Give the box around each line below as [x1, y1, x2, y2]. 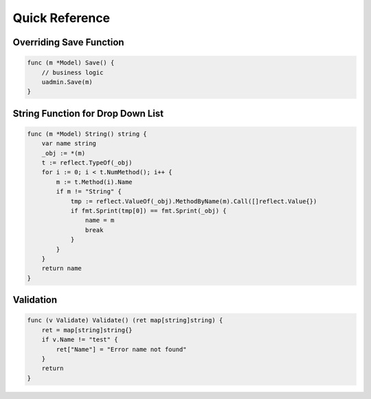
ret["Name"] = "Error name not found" [56, 345, 187, 353]
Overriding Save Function [12, 36, 124, 48]
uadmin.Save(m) [41, 78, 93, 86]
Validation [12, 294, 58, 306]
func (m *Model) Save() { [27, 59, 115, 67]
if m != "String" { [56, 187, 122, 196]
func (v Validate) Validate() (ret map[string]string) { [27, 317, 223, 324]
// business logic [41, 69, 104, 76]
